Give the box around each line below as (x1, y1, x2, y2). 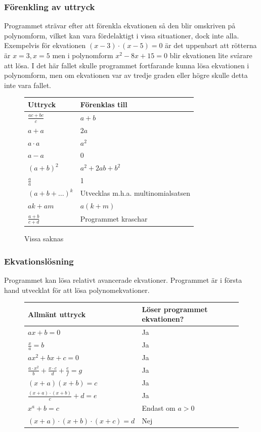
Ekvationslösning (4, 254, 74, 267)
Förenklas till (80, 99, 127, 109)
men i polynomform (52, 50, 113, 60)
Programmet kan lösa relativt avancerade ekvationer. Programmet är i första (4, 275, 242, 285)
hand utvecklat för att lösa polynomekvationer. (4, 284, 150, 295)
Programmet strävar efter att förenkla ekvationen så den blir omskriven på (4, 20, 236, 31)
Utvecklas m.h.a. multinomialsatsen (80, 188, 190, 198)
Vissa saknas (24, 233, 64, 244)
